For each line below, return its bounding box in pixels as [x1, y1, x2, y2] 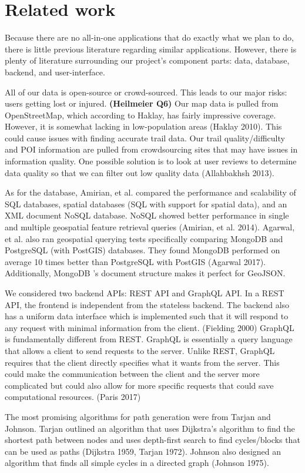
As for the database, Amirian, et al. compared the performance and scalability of [5, 186, 296, 199]
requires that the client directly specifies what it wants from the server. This [5, 356, 280, 368]
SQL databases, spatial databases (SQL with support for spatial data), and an [5, 197, 287, 210]
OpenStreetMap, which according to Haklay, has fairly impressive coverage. [5, 108, 276, 121]
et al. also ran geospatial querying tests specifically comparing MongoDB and [5, 232, 283, 244]
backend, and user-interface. [5, 65, 105, 78]
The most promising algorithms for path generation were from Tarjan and [5, 410, 271, 422]
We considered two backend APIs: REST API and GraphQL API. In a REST [5, 287, 284, 299]
